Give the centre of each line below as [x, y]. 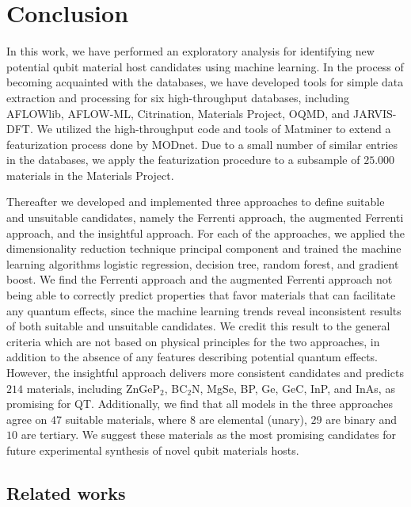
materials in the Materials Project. [90, 175]
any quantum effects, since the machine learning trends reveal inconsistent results [204, 310]
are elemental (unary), [253, 419]
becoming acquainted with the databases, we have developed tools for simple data [205, 82]
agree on [27, 419]
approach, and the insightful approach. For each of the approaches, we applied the [205, 233]
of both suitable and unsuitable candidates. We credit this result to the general [198, 326]
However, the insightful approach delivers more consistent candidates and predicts [205, 372]
